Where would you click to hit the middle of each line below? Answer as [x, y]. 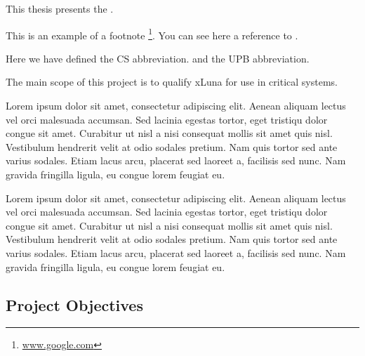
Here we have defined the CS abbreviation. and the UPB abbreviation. [158, 58]
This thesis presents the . [60, 8]
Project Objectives [74, 304]
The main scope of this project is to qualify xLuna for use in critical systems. [172, 82]
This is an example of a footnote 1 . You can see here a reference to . [152, 34]
